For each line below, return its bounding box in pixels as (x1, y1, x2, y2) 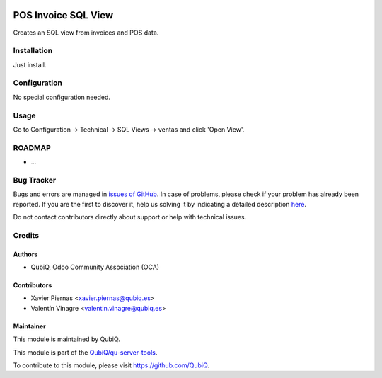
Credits (13, 230, 39, 240)
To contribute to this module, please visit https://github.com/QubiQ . (13, 361, 210, 370)
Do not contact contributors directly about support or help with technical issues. (13, 213, 247, 221)
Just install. (13, 60, 47, 69)
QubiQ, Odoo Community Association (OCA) (30, 263, 159, 271)
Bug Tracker (13, 175, 57, 185)
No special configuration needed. (13, 93, 111, 101)
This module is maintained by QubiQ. (13, 335, 120, 343)
